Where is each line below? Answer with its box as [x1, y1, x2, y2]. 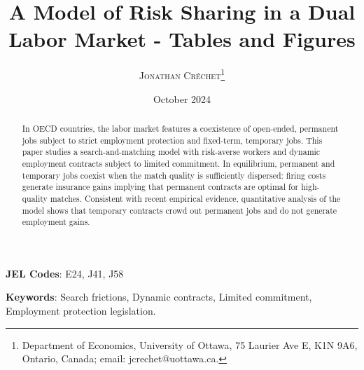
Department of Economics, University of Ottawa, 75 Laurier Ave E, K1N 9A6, [22, 337, 358, 352]
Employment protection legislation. [6, 303, 156, 318]
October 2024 [153, 91, 211, 106]
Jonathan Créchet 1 [139, 66, 225, 82]
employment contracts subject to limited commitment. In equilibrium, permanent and [22, 157, 335, 169]
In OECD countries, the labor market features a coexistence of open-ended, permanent [22, 122, 339, 134]
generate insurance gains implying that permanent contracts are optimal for [22, 181, 299, 193]
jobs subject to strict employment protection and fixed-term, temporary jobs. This [22, 134, 323, 146]
